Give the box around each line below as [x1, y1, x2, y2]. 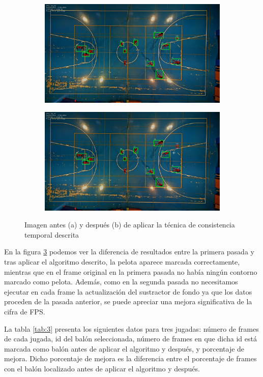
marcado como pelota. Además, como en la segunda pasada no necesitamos [4, 276, 238, 287]
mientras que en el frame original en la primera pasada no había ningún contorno [4, 266, 257, 277]
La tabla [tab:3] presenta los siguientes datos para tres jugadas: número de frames [4, 323, 259, 334]
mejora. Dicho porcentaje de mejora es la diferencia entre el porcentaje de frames [4, 353, 257, 364]
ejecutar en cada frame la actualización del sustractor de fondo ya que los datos [4, 286, 252, 297]
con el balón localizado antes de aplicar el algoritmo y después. [4, 363, 200, 373]
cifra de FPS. [4, 306, 45, 316]
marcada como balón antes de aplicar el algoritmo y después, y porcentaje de [4, 343, 245, 354]
